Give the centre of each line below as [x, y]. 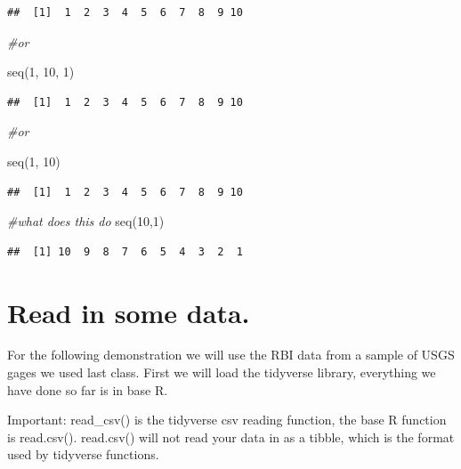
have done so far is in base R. [88, 389]
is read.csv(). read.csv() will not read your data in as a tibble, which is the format [231, 437]
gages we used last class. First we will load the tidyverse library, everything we [222, 372]
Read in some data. [129, 312]
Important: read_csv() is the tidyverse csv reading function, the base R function [227, 420]
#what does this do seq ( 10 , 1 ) [86, 221]
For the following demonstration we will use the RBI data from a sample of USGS [231, 355]
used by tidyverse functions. [83, 454]
